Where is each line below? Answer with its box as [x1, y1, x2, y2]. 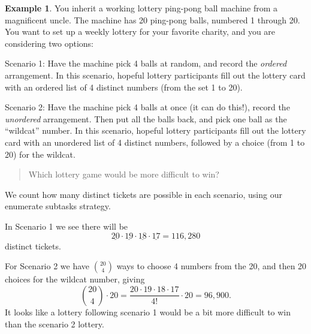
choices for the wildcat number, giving [5, 273, 145, 285]
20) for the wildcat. [5, 148, 76, 160]
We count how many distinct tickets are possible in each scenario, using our [5, 188, 282, 200]
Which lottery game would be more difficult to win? [28, 168, 219, 180]
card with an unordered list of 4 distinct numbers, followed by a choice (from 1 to [5, 136, 305, 148]
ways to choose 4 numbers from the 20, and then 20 [116, 260, 307, 272]
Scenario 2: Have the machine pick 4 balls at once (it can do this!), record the [5, 101, 290, 113]
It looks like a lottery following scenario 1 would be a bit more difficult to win [5, 305, 291, 318]
